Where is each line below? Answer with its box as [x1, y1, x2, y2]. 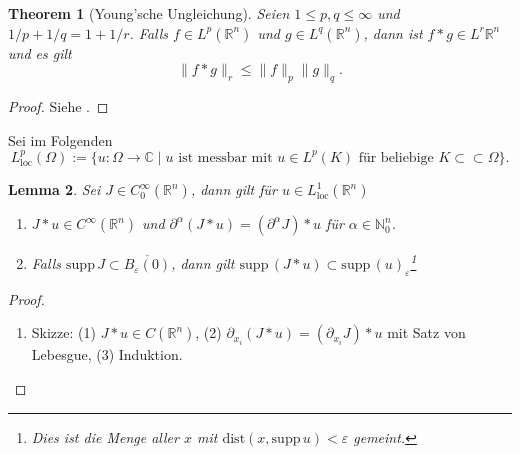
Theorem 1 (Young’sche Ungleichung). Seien [8, 3, 290, 23]
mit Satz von [387, 322, 466, 343]
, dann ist [363, 22, 423, 43]
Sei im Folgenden [8, 129, 113, 150]
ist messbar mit [178, 150, 273, 165]
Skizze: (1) [31, 322, 96, 343]
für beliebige [358, 150, 434, 165]
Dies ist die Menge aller [31, 426, 179, 447]
